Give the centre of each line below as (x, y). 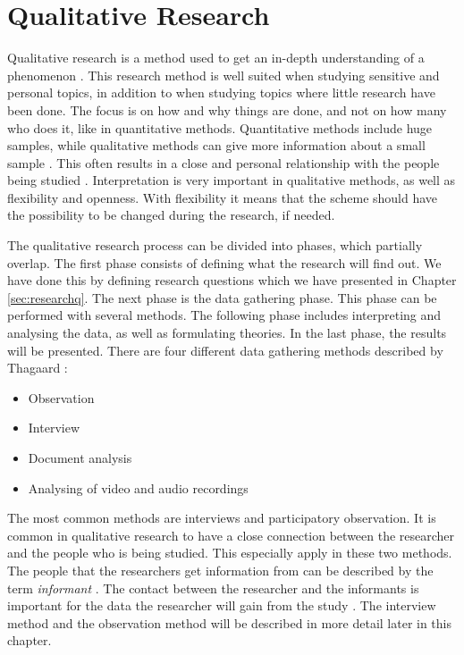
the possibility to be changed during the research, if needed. (171, 215)
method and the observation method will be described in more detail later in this (230, 622)
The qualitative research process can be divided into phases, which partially (215, 245)
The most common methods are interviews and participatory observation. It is (222, 518)
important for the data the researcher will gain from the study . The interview (222, 605)
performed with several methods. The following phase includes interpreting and (224, 315)
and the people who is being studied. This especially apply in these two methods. (230, 553)
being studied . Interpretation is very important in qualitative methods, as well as (232, 180)
